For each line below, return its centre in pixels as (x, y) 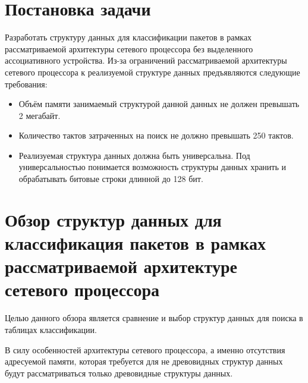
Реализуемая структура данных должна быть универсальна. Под (134, 155)
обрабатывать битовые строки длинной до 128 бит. (111, 179)
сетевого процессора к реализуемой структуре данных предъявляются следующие (153, 72)
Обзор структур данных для (113, 219)
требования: (26, 84)
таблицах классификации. (51, 329)
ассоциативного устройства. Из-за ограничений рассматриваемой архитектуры (146, 60)
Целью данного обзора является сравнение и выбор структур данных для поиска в (154, 318)
